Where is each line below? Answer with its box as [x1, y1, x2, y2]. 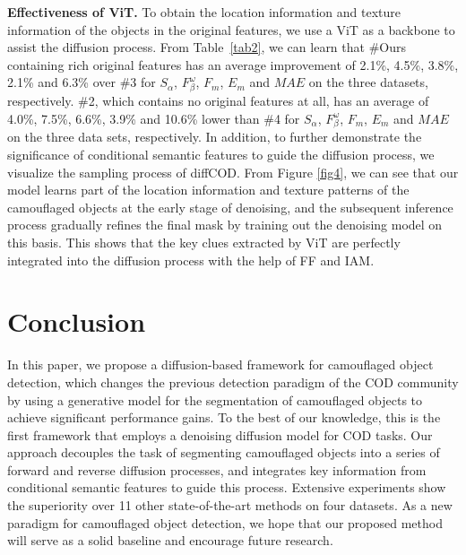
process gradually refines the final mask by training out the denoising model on [7, 215, 443, 234]
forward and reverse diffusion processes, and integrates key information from [7, 460, 427, 479]
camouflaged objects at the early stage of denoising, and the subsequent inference [7, 197, 453, 216]
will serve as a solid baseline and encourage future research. [7, 531, 333, 550]
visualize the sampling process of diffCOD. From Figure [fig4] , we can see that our [7, 162, 459, 181]
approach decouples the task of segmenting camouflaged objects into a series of [7, 443, 440, 462]
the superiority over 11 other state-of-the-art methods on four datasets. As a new [7, 496, 453, 515]
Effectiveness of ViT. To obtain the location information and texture [7, 3, 401, 21]
